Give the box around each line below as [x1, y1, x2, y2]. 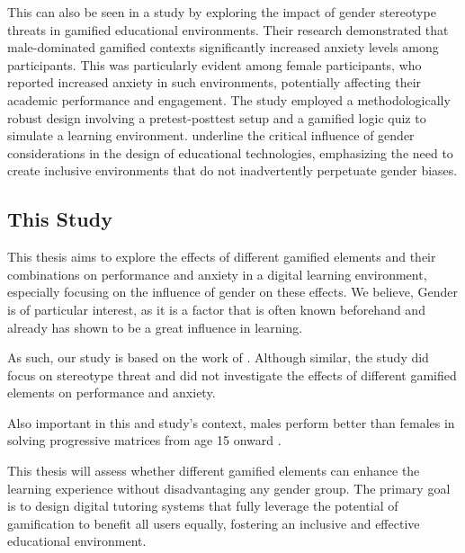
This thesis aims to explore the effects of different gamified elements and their [7, 247, 436, 266]
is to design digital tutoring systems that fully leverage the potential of [7, 496, 398, 515]
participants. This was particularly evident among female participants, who [7, 55, 422, 74]
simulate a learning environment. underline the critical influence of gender [7, 126, 415, 145]
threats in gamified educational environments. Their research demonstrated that [7, 20, 449, 39]
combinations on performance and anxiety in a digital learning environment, [7, 264, 427, 283]
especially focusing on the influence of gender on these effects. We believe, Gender [7, 282, 458, 301]
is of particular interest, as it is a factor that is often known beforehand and [7, 299, 425, 318]
